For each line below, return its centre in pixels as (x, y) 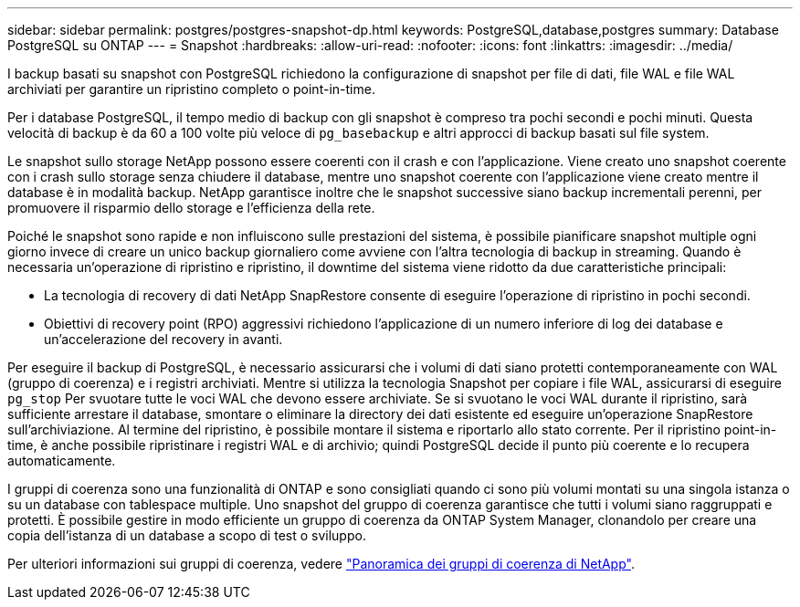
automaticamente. (62, 460)
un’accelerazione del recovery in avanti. (163, 339)
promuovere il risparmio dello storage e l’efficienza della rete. (191, 208)
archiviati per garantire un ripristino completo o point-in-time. (191, 89)
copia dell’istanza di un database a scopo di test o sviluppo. (187, 535)
